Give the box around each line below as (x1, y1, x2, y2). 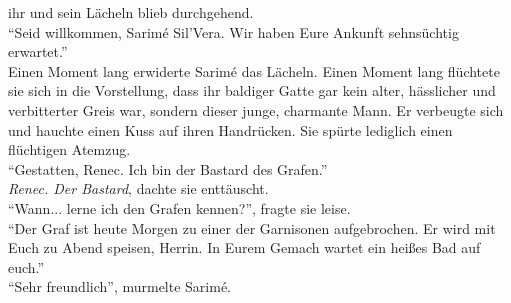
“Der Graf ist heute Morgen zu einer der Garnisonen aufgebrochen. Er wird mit (8, 217, 496, 238)
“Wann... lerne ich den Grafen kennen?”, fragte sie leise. (8, 197, 351, 218)
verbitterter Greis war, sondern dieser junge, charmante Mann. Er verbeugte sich (8, 99, 504, 120)
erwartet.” (8, 41, 68, 62)
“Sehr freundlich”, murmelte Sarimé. (8, 276, 232, 297)
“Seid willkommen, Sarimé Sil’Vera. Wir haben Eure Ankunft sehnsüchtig (8, 21, 459, 42)
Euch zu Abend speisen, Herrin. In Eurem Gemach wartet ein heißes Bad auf (8, 237, 481, 258)
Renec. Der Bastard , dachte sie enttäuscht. (8, 178, 269, 199)
